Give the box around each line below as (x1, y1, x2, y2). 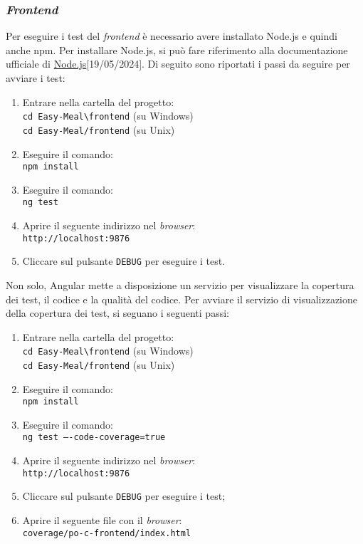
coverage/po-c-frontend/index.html (22, 528, 191, 538)
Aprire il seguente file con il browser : (22, 513, 182, 527)
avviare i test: (6, 70, 65, 85)
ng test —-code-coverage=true (22, 432, 166, 443)
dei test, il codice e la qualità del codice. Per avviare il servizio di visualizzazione (6, 291, 358, 306)
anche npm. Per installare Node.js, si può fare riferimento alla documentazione (6, 42, 348, 57)
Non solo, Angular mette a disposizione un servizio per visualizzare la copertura (6, 277, 354, 292)
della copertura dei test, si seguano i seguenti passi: (6, 305, 229, 320)
